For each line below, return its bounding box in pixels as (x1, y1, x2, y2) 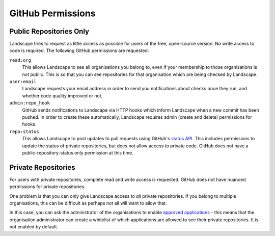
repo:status (9, 128, 39, 135)
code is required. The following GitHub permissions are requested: (9, 47, 149, 54)
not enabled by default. (9, 224, 59, 230)
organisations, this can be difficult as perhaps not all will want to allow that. (9, 200, 167, 206)
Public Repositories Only (9, 27, 89, 36)
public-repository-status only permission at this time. (22, 149, 133, 155)
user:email (9, 79, 37, 85)
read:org (9, 57, 32, 63)
